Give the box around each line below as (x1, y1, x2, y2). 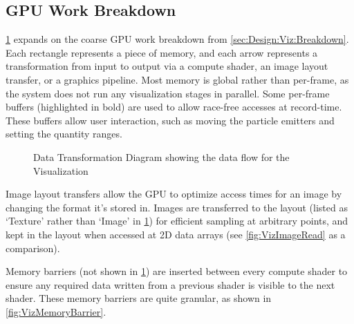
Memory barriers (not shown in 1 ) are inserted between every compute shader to (6, 264, 348, 278)
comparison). (6, 240, 60, 255)
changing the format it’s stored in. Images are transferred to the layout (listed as (6, 200, 348, 214)
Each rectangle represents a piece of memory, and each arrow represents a (6, 45, 318, 59)
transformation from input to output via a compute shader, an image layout (6, 59, 328, 73)
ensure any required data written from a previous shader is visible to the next (6, 277, 335, 292)
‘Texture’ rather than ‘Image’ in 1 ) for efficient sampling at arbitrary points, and (6, 213, 348, 228)
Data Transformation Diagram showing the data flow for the (33, 149, 290, 164)
